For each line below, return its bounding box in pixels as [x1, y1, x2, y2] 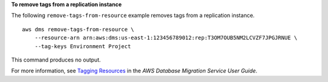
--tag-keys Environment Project [34, 43, 131, 49]
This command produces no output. [11, 56, 101, 63]
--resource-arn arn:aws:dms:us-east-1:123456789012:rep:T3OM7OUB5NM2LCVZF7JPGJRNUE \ [34, 34, 298, 42]
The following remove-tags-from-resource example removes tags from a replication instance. [11, 12, 255, 19]
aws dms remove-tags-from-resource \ [22, 26, 135, 33]
